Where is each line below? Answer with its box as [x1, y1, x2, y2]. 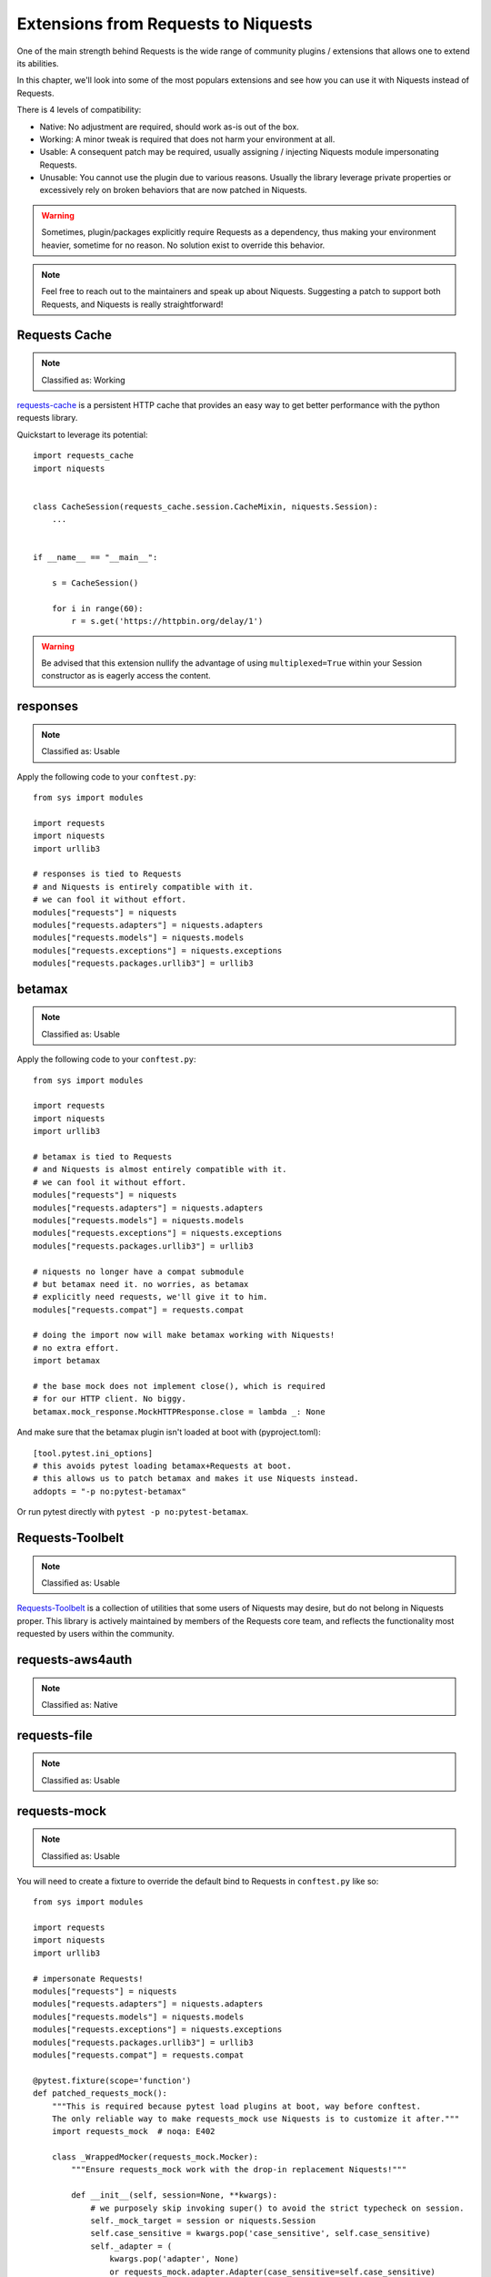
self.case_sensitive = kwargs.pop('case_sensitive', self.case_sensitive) [90, 2228, 431, 2239]
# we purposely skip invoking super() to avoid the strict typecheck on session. [90, 2202, 465, 2213]
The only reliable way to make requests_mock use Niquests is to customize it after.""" [51, 2113, 460, 2124]
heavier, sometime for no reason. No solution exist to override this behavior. [41, 240, 326, 250]
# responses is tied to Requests [33, 869, 182, 879]
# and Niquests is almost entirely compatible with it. [33, 1164, 287, 1175]
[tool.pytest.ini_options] [33, 1448, 154, 1458]
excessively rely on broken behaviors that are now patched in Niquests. [39, 185, 308, 196]
